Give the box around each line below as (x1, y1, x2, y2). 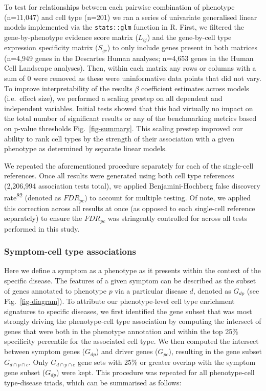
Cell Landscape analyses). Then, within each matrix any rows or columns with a (4, 63, 256, 73)
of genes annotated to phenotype (4, 285, 106, 296)
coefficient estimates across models (141, 83, 249, 93)
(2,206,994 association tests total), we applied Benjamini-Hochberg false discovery (4, 180, 260, 191)
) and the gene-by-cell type (147, 31, 232, 42)
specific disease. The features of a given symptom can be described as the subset (4, 275, 256, 286)
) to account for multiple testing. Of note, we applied (84, 192, 251, 203)
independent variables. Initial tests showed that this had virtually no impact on (4, 102, 253, 113)
